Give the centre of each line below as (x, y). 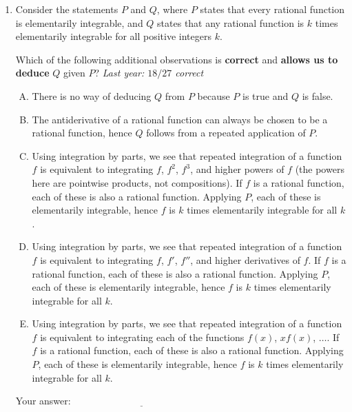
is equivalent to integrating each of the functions (142, 337)
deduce (32, 73)
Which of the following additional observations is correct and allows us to (177, 59)
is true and (265, 95)
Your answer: (43, 401)
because (214, 95)
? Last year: (120, 73)
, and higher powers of (237, 169)
